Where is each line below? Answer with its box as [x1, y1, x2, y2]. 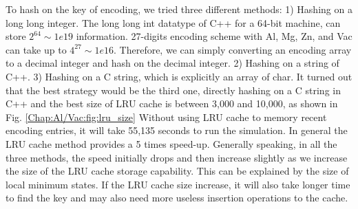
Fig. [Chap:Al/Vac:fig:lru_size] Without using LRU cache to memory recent [6, 109, 327, 124]
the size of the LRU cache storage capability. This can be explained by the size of [6, 164, 349, 178]
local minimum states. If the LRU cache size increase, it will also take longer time [6, 177, 350, 191]
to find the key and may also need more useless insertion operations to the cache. [6, 190, 348, 205]
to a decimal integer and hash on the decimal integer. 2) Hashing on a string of [6, 56, 339, 70]
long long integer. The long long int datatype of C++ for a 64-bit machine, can [6, 15, 341, 30]
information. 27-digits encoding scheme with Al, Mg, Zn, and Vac [76, 29, 352, 43]
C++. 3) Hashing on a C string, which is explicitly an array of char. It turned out [6, 69, 352, 83]
